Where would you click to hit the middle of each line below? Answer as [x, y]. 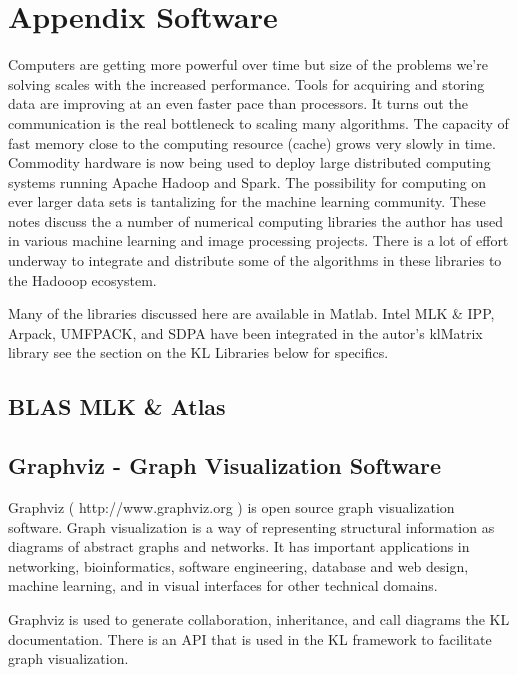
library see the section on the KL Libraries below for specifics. [198, 352]
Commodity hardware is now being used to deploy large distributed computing [249, 162]
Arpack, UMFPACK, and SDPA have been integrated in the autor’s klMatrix [245, 332]
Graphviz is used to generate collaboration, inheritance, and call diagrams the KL [259, 618]
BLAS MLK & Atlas [117, 406]
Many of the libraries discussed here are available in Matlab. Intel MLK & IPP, [251, 313]
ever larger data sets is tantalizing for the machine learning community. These [247, 201]
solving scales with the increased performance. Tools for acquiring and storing [246, 83]
